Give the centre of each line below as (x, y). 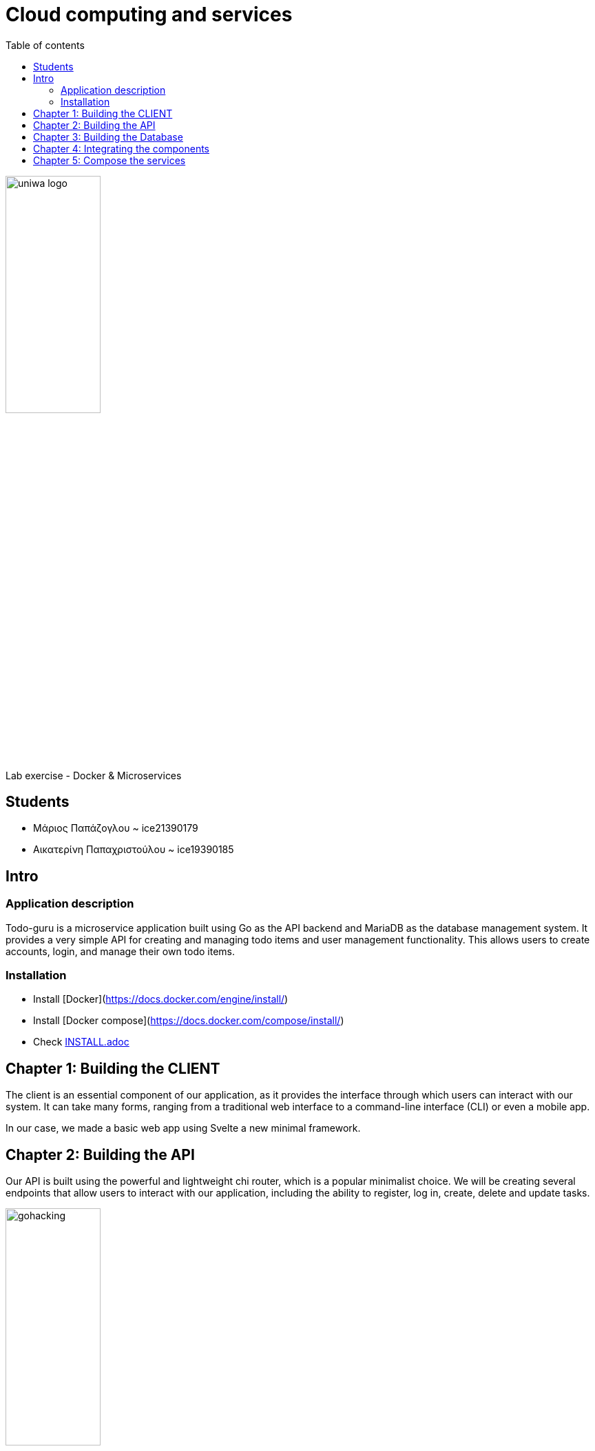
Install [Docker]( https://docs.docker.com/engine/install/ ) (161, 999)
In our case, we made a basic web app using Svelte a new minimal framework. (183, 1128)
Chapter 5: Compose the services (109, 160)
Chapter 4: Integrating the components (122, 148)
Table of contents (45, 45)
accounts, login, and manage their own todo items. (121, 951)
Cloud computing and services (149, 14)
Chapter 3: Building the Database (108, 137)
